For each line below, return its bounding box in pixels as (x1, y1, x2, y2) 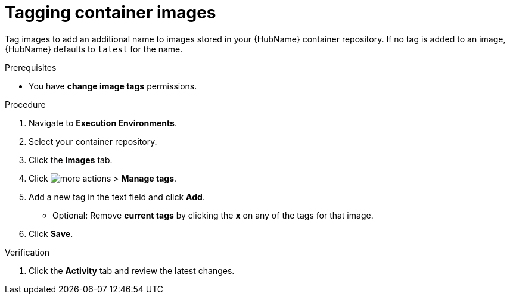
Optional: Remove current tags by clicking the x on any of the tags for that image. (52, 210, 374, 220)
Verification (5, 247, 50, 257)
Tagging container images (5, 2, 216, 23)
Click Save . (29, 228, 73, 239)
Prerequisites (5, 62, 57, 73)
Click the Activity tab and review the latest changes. (29, 265, 235, 276)
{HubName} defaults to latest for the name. (5, 43, 183, 54)
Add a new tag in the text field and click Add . (29, 191, 205, 202)
